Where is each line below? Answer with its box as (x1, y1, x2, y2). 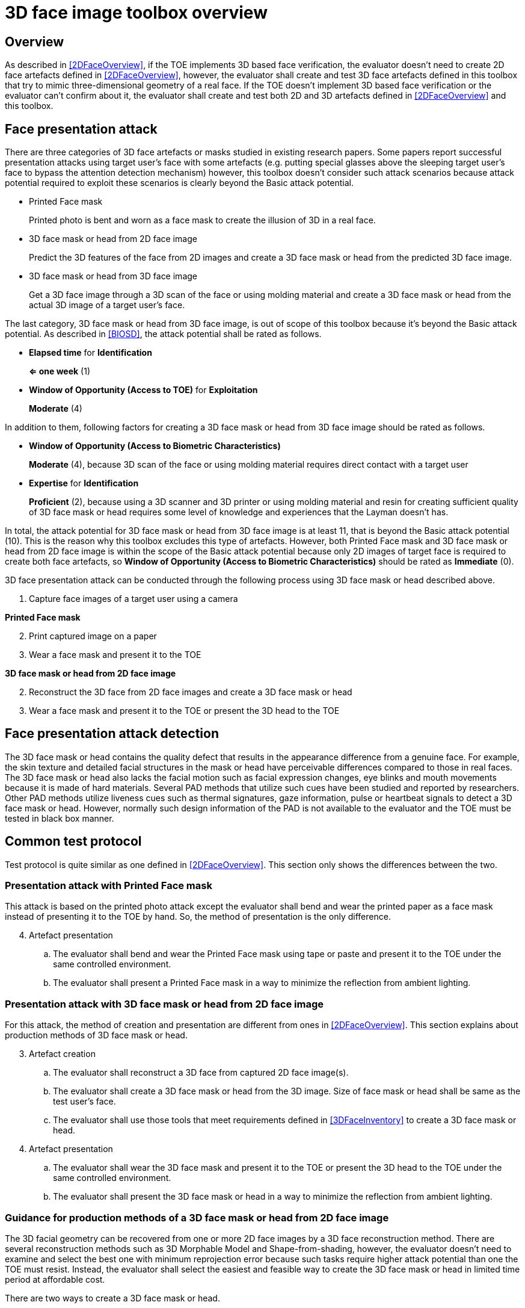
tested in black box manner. (5, 813, 114, 823)
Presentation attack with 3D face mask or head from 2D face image (5, 997, 324, 1010)
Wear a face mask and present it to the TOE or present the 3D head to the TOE (29, 705, 340, 716)
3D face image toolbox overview (5, 2, 268, 23)
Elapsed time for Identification (29, 347, 152, 358)
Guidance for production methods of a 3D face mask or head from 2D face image (5, 1211, 389, 1224)
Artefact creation (29, 1049, 96, 1059)
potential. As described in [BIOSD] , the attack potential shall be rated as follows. (5, 329, 322, 339)
